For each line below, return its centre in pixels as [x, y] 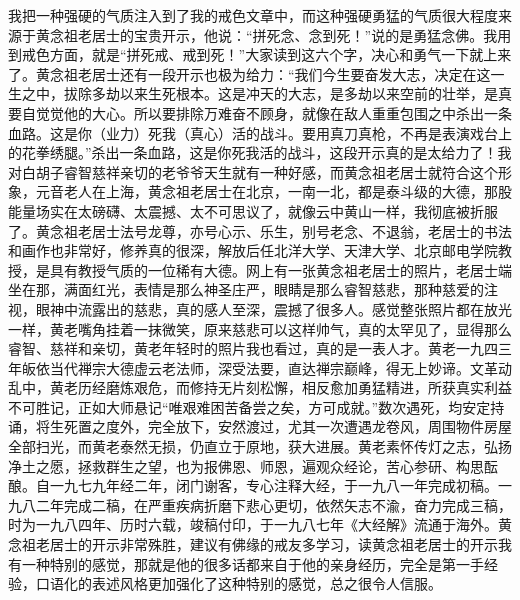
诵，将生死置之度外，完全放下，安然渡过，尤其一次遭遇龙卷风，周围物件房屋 [260, 426]
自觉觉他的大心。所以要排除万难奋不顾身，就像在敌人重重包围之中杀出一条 [266, 112]
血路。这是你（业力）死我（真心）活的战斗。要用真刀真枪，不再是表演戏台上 [260, 132]
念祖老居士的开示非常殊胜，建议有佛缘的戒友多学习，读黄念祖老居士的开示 [253, 544]
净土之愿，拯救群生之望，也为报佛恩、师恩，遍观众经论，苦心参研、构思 [246, 465]
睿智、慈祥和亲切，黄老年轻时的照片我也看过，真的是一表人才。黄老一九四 [253, 348]
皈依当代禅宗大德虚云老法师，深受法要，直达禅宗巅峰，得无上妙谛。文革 [259, 367]
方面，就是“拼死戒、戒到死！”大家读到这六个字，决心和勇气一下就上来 [280, 54]
